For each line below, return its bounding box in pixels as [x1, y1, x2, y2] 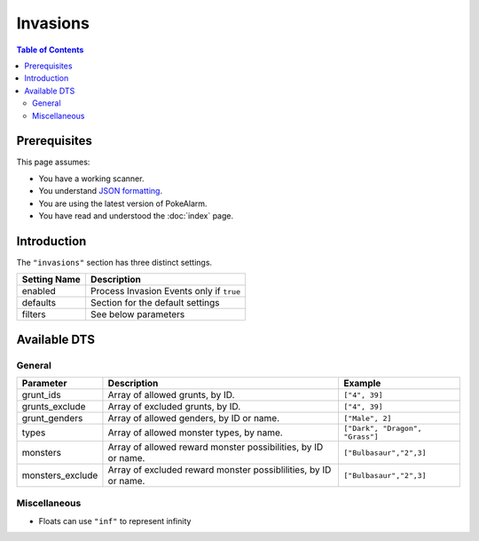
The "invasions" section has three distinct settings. [16, 257, 213, 267]
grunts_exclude [21, 401, 86, 413]
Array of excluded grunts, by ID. [107, 401, 241, 413]
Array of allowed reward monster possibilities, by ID [107, 441, 324, 453]
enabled [21, 285, 57, 298]
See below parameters [90, 308, 185, 321]
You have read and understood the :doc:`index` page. [38, 210, 234, 221]
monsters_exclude [21, 469, 98, 481]
